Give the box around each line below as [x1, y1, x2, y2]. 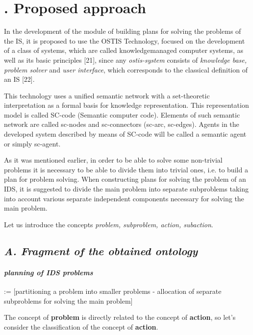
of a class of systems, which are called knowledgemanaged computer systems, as [4, 45, 243, 55]
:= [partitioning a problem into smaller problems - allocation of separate [4, 286, 222, 296]
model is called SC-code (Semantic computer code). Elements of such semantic [4, 109, 240, 120]
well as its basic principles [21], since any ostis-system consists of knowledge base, [4, 54, 247, 65]
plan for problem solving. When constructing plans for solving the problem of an [4, 174, 246, 184]
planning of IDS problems [4, 267, 93, 277]
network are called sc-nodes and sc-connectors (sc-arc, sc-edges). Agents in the [4, 119, 239, 129]
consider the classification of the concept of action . [4, 321, 158, 332]
